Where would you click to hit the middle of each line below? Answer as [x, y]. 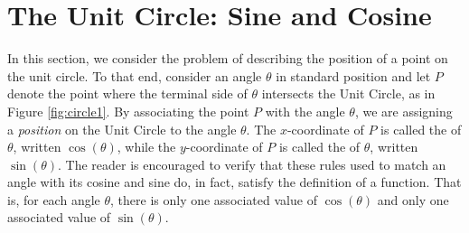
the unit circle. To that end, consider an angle [135, 75]
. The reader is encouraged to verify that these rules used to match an [252, 164]
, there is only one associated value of [214, 199]
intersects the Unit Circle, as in [348, 93]
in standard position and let [353, 75]
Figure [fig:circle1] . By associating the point [128, 111]
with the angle [305, 111]
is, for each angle [54, 199]
